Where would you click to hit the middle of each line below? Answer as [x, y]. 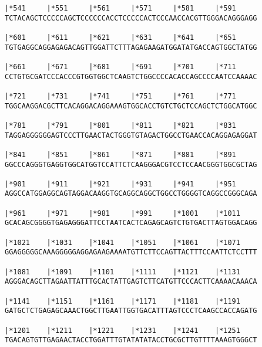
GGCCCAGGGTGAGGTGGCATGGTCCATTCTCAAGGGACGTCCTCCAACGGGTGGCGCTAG [131, 164]
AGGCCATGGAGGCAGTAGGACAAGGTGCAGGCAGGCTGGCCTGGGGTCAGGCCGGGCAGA [131, 194]
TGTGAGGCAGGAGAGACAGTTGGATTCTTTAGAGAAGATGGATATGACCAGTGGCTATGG [131, 47]
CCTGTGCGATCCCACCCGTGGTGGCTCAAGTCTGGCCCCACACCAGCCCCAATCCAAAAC [131, 76]
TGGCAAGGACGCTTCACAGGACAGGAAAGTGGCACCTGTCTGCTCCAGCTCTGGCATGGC [131, 106]
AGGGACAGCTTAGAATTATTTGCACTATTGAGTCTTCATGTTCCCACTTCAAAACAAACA [131, 282]
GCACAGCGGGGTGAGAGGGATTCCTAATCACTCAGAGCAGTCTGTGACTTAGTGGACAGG [131, 223]
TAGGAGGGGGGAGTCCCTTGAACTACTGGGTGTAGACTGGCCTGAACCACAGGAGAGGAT [131, 135]
